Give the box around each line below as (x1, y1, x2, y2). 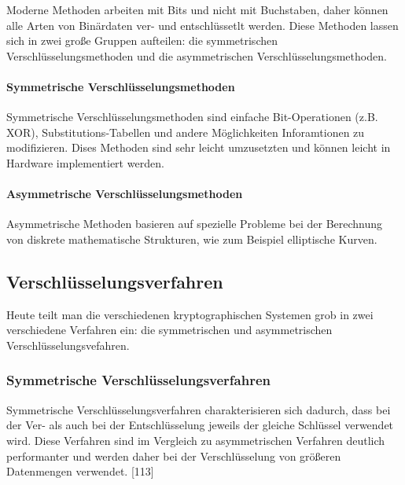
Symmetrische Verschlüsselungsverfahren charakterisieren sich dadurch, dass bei (6, 401, 391, 417)
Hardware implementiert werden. (6, 154, 164, 171)
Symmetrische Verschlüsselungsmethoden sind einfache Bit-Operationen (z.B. (6, 108, 378, 125)
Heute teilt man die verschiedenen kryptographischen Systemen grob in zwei (6, 306, 374, 322)
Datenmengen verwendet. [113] (6, 463, 154, 479)
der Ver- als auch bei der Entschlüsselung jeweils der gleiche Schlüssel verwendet (6, 417, 394, 433)
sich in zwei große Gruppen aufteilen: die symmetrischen (6, 32, 278, 49)
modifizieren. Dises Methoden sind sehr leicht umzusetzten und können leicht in (6, 139, 391, 156)
